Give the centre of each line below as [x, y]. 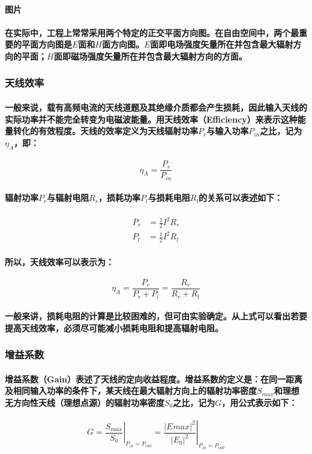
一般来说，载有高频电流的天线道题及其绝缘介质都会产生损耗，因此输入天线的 [156, 107]
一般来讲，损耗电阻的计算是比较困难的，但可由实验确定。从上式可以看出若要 [156, 316]
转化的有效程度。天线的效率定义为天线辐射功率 [105, 131]
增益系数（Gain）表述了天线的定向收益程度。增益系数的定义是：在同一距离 [154, 379]
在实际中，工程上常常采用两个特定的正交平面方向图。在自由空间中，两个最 [152, 32]
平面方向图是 [46, 44]
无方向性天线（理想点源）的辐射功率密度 [85, 402]
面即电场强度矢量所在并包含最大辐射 [222, 44]
